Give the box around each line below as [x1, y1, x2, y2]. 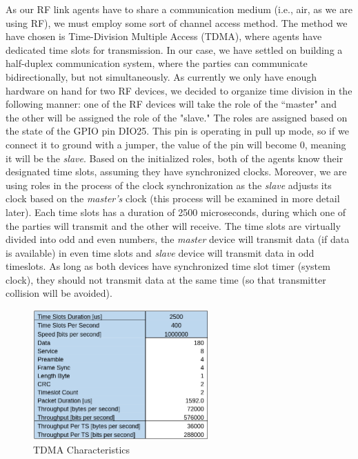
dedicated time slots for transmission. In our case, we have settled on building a [6, 42, 343, 57]
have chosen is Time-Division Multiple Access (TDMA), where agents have [6, 29, 322, 43]
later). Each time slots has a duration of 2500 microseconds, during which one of [6, 204, 346, 219]
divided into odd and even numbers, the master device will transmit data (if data [6, 232, 350, 246]
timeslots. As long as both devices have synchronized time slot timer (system [6, 259, 330, 273]
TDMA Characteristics [33, 442, 130, 457]
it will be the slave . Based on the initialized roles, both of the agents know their [6, 150, 344, 165]
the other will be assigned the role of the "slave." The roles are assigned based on [6, 110, 348, 124]
